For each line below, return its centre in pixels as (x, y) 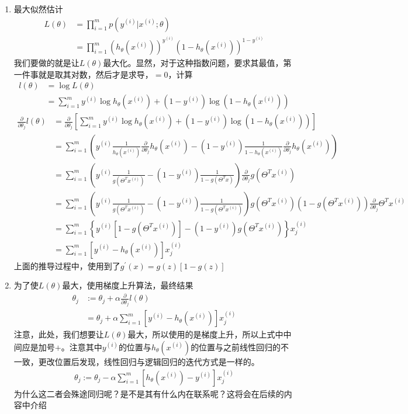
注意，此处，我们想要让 (59, 334)
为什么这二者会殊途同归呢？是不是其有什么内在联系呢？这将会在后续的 (149, 393)
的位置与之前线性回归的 (236, 347)
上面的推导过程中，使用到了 (67, 265)
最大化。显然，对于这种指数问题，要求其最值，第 (197, 63)
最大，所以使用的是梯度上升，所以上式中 (205, 334)
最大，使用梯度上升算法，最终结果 (128, 285)
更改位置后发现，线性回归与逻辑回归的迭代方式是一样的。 (149, 361)
